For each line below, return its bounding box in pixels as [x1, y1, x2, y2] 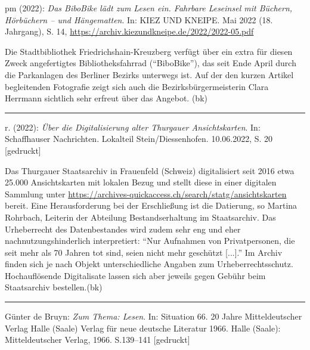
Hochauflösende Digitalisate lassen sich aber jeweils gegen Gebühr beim [5, 269, 266, 281]
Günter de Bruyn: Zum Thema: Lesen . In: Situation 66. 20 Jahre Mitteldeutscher [5, 310, 302, 323]
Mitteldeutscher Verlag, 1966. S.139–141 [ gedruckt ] [5, 333, 190, 346]
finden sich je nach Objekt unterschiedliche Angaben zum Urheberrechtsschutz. [5, 258, 293, 270]
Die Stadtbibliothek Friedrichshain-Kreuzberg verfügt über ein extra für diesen [5, 45, 293, 57]
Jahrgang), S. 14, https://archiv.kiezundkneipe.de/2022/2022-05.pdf [5, 25, 254, 38]
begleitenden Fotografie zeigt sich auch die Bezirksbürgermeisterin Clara [5, 80, 269, 92]
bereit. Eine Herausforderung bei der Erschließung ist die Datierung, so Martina [5, 199, 297, 212]
